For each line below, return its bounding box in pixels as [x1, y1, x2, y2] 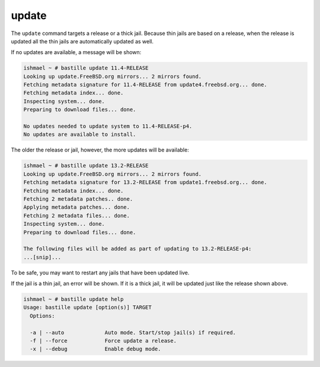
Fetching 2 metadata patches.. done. [23, 195, 133, 202]
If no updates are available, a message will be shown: [11, 49, 142, 56]
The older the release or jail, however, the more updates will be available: [11, 146, 189, 154]
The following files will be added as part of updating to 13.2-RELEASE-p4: [23, 245, 252, 252]
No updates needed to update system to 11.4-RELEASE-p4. [23, 123, 193, 130]
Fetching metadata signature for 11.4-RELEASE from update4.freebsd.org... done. [23, 81, 268, 88]
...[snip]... [23, 254, 62, 261]
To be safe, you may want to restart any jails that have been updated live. [11, 269, 190, 276]
